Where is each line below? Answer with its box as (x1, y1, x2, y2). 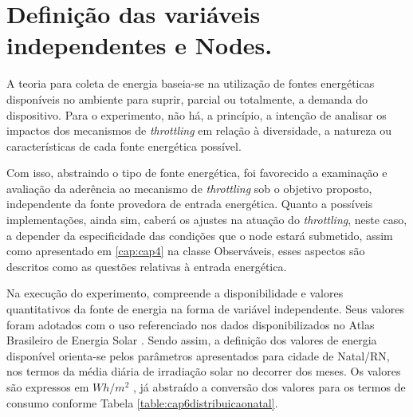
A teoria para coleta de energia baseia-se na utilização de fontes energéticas (6, 75, 375, 92)
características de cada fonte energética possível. (6, 137, 242, 154)
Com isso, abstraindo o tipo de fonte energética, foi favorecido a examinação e (6, 164, 387, 181)
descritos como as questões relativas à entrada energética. (6, 258, 287, 274)
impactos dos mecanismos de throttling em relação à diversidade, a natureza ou (6, 122, 392, 139)
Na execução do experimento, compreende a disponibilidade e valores (6, 285, 344, 301)
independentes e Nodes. (6, 29, 273, 61)
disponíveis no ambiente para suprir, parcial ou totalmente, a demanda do (6, 90, 368, 107)
